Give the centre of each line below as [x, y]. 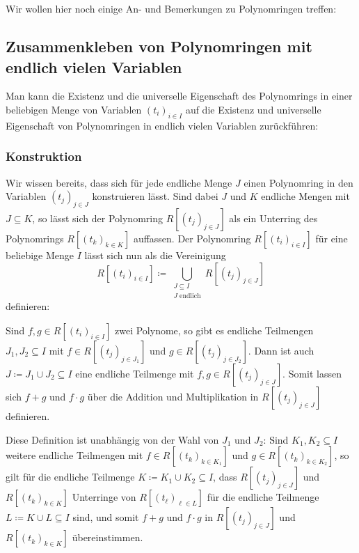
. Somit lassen [312, 373]
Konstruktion [44, 156]
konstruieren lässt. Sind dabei [155, 196]
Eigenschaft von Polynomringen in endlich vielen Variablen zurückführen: [162, 125]
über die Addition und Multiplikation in [173, 396]
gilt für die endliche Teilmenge [70, 477]
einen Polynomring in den [298, 182]
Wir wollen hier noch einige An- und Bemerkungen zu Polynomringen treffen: [171, 9]
